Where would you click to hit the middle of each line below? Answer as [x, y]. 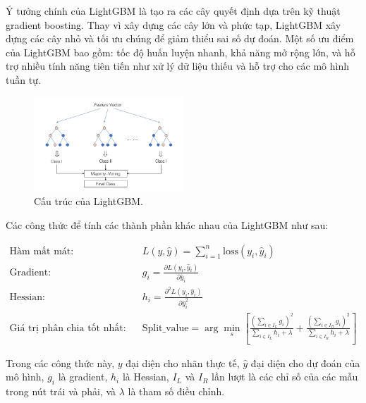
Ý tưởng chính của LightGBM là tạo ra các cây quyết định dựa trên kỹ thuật [173, 11]
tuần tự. [23, 79]
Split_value [165, 328]
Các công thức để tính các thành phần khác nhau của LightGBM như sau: [167, 224]
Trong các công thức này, [60, 362]
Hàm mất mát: [42, 251]
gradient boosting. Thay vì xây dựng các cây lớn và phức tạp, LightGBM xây [173, 24]
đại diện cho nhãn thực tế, [183, 362]
